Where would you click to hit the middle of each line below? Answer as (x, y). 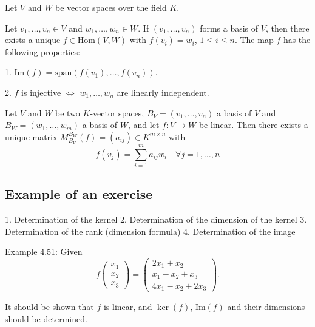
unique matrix (31, 136)
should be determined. (46, 318)
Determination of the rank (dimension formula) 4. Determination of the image (150, 231)
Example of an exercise (79, 194)
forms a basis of (229, 28)
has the (297, 40)
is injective (41, 92)
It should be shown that (49, 307)
